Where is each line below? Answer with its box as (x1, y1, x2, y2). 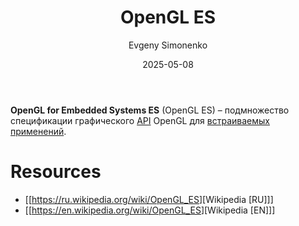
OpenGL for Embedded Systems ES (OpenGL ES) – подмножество (10, 104, 290, 116)
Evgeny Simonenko (128, 39, 208, 51)
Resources (10, 161, 102, 183)
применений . (10, 125, 67, 137)
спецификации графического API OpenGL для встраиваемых (10, 114, 270, 126)
